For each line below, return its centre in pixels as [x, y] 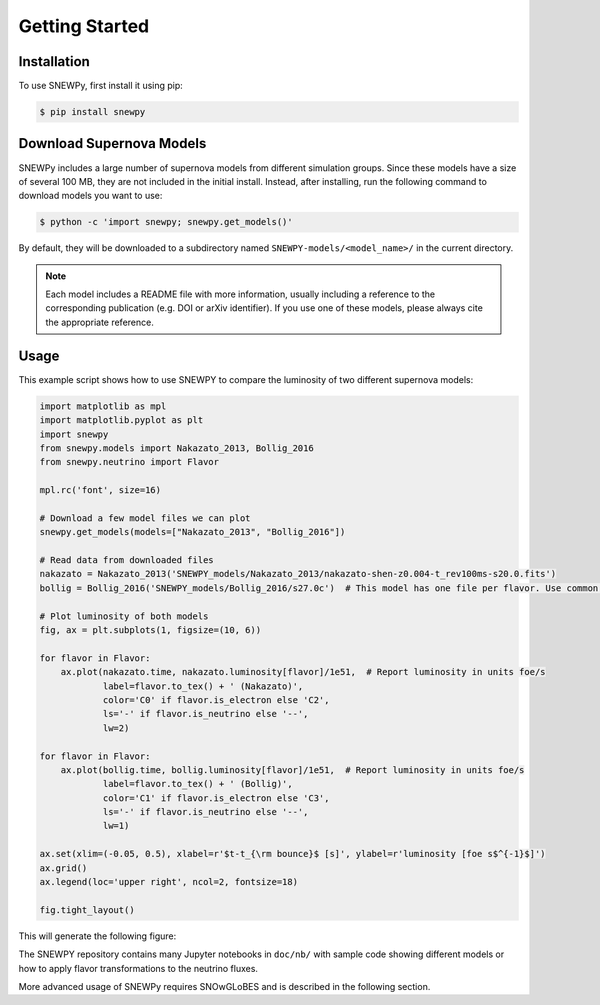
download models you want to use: [90, 196]
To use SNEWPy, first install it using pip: [101, 86]
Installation [54, 61]
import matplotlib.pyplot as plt [121, 420]
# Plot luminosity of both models [124, 616]
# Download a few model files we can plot [145, 518]
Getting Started [84, 26]
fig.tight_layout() [87, 909]
